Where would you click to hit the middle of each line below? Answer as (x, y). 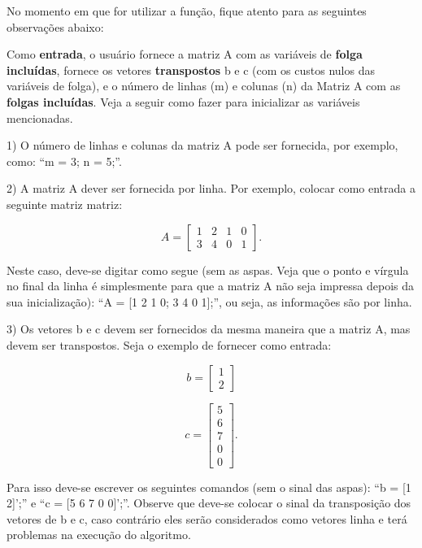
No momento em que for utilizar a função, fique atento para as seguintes (187, 11)
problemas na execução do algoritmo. (99, 535)
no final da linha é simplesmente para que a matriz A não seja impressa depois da (211, 286)
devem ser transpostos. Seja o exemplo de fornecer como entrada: (169, 344)
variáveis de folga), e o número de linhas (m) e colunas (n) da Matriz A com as (204, 86)
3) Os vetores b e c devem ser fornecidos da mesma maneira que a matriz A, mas (209, 329)
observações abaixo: (55, 26)
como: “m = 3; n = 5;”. (64, 161)
